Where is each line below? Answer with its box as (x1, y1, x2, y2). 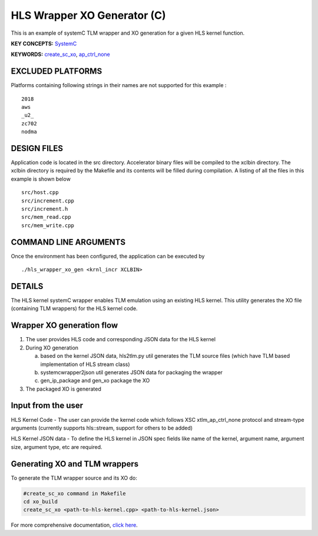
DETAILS (11, 281, 44, 291)
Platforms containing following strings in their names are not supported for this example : (11, 82, 227, 89)
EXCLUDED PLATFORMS (11, 66, 102, 76)
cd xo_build (23, 498, 58, 505)
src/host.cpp (21, 189, 59, 196)
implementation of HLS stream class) (40, 361, 130, 368)
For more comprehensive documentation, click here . (11, 521, 138, 529)
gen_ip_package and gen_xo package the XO (40, 377, 150, 384)
